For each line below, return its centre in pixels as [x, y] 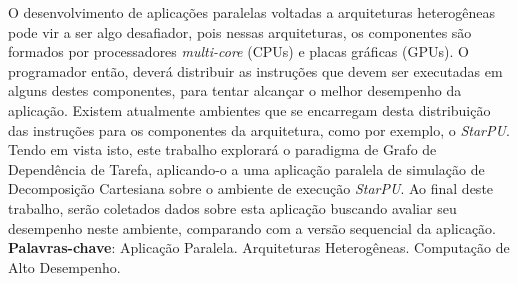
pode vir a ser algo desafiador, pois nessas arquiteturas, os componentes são [240, 31]
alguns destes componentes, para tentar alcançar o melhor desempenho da [235, 90]
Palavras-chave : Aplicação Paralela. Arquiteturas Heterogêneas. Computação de [259, 247]
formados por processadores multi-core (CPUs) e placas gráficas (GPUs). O [238, 51]
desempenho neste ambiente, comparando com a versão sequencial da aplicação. [252, 227]
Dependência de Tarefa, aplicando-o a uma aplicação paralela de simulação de [246, 168]
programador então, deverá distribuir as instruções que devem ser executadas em [255, 70]
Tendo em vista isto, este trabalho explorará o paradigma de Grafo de [222, 149]
